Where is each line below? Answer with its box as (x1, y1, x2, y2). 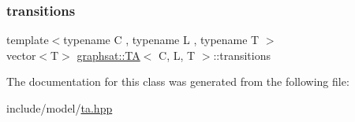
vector (6, 46, 36, 63)
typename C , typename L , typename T (63, 31, 260, 48)
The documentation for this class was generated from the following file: (6, 73, 349, 90)
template (6, 31, 49, 48)
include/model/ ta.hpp (6, 100, 113, 116)
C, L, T (159, 46, 196, 63)
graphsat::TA (77, 46, 140, 63)
